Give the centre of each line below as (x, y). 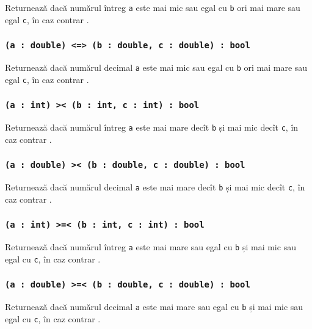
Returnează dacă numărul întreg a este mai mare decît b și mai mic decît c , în (152, 127)
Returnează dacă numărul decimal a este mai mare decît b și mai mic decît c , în (155, 187)
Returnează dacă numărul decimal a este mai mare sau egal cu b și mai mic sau (154, 307)
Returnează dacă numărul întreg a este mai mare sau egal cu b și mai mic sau (151, 247)
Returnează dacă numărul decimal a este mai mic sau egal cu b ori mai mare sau (156, 67)
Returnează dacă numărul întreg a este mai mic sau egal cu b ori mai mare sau (153, 7)
